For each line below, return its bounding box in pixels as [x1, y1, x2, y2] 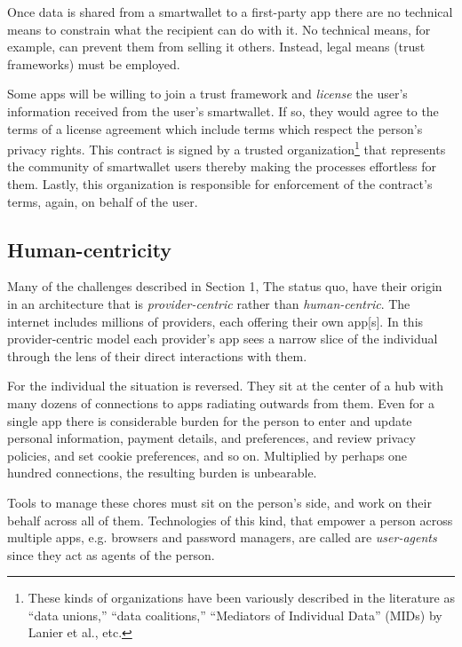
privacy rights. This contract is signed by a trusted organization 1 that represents [7, 138, 446, 158]
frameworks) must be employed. [7, 54, 180, 73]
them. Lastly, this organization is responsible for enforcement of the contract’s [7, 175, 433, 193]
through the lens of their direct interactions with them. [7, 346, 307, 365]
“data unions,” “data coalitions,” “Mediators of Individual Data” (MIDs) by [28, 605, 442, 624]
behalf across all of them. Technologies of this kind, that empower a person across [7, 510, 453, 529]
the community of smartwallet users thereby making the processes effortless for [7, 157, 436, 176]
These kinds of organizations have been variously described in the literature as [28, 588, 455, 607]
